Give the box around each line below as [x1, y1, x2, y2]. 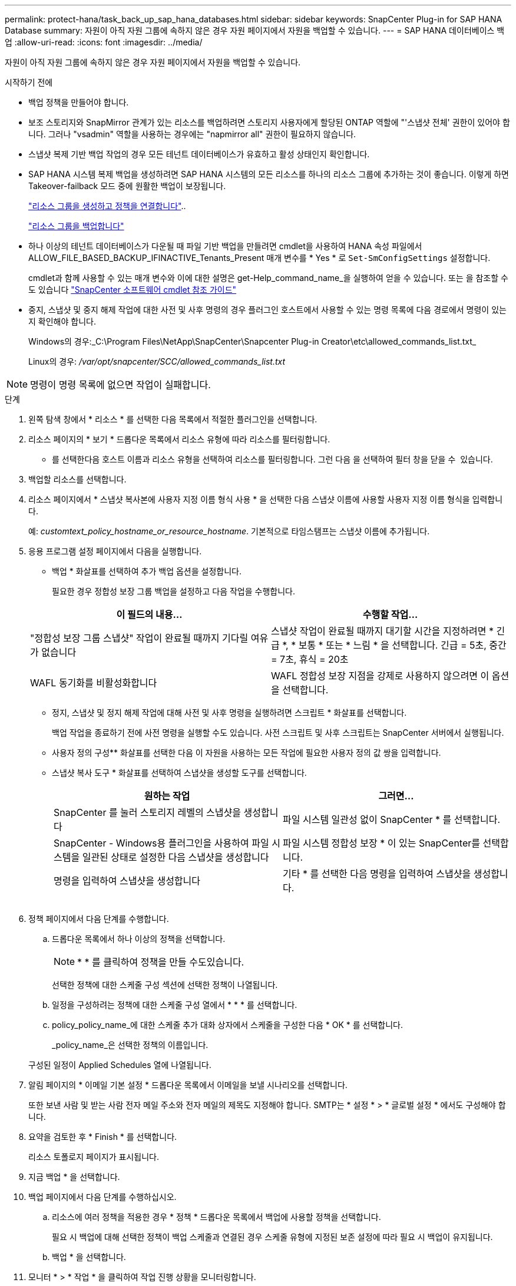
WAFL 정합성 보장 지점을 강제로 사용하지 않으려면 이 [271, 670, 489, 682]
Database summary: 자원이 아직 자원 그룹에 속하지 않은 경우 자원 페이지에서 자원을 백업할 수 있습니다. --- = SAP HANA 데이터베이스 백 [5, 25, 505, 35]
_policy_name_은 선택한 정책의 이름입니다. [52, 1040, 209, 1050]
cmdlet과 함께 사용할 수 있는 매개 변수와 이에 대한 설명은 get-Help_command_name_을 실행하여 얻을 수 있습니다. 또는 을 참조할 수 [28, 273, 508, 283]
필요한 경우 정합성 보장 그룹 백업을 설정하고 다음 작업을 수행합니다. [52, 586, 295, 596]
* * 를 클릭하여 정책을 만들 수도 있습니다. [77, 956, 244, 968]
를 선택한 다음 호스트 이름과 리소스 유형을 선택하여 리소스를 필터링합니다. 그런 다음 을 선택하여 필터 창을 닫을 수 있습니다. [52, 454, 493, 464]
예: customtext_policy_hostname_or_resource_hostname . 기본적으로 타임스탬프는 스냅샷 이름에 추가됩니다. [28, 526, 430, 536]
